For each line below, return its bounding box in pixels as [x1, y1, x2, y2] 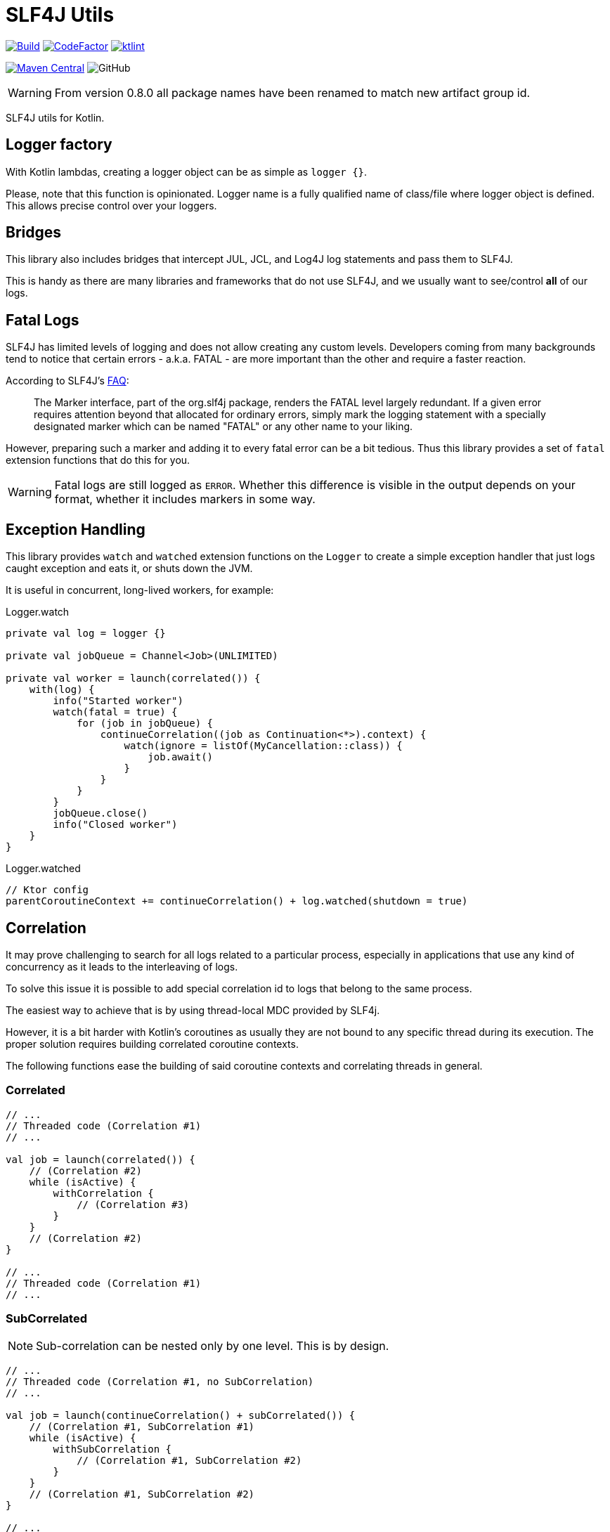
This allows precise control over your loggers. [6, 199, 217, 212]
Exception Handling [6, 520, 145, 538]
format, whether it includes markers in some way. [54, 492, 316, 507]
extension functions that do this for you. [6, 454, 190, 467]
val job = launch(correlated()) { [6, 1153, 195, 1165]
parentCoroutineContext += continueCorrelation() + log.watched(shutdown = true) [6, 895, 468, 907]
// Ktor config [6, 884, 89, 896]
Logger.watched [6, 862, 81, 875]
